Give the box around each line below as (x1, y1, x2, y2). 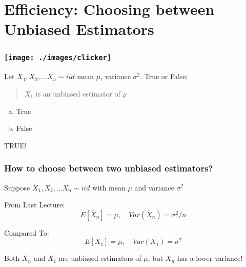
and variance (134, 182, 174, 193)
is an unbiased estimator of (35, 88, 120, 99)
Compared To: (4, 227, 49, 238)
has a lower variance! (177, 253, 243, 263)
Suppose (4, 182, 30, 193)
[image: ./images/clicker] (4, 53, 112, 62)
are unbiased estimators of (58, 253, 141, 263)
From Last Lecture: (4, 199, 65, 210)
